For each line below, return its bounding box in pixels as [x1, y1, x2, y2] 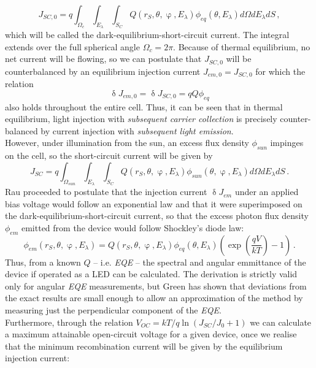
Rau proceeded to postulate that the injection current [5, 185, 207, 198]
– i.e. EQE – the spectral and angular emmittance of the [93, 255, 306, 268]
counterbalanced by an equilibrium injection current [5, 64, 201, 77]
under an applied [234, 185, 299, 198]
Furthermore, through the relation [5, 315, 133, 328]
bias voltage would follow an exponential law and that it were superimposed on [5, 197, 303, 210]
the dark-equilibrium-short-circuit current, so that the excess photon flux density [5, 209, 309, 222]
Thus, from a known [5, 255, 81, 268]
